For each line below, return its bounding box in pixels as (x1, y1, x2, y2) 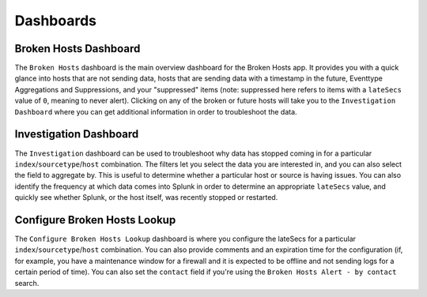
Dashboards (14, 12, 96, 29)
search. (14, 278, 40, 288)
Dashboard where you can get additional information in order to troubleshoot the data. (14, 107, 297, 116)
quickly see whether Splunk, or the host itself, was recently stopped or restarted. (14, 193, 278, 202)
